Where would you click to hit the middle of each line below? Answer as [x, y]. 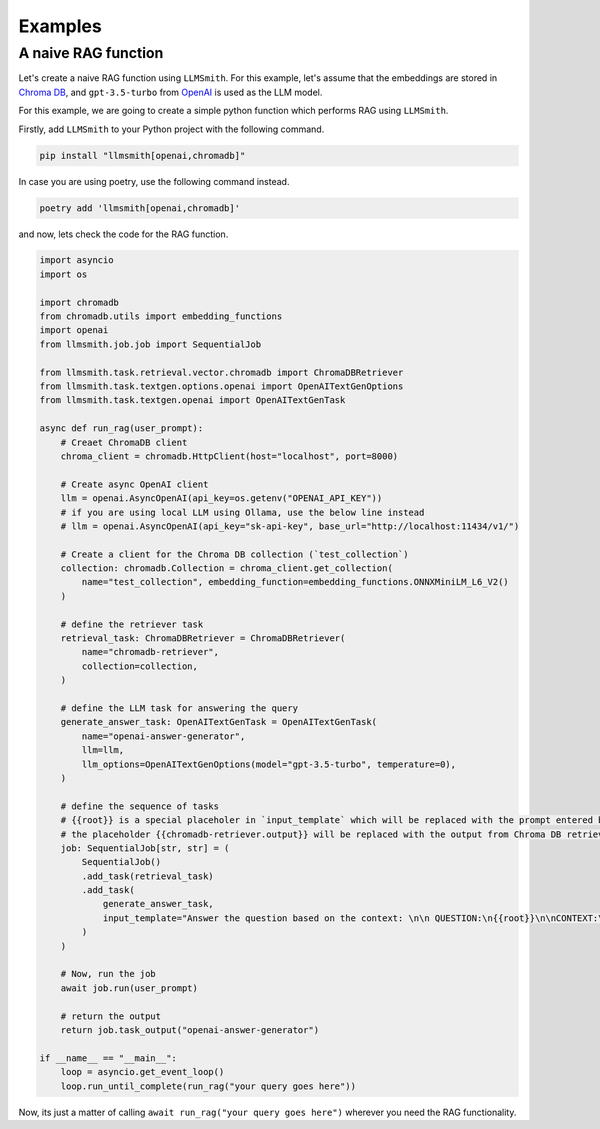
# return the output [111, 1016]
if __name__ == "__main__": [108, 1058]
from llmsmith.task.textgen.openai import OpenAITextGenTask [192, 400]
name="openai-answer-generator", [163, 736]
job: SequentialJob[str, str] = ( [145, 848]
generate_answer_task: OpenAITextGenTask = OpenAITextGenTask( [219, 722]
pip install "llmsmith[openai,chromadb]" [142, 155]
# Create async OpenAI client [134, 484]
